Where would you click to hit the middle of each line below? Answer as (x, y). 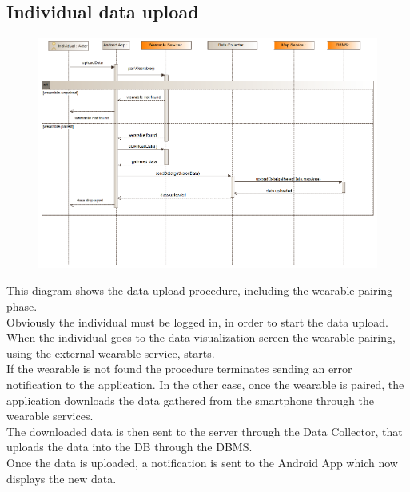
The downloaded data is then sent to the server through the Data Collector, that (205, 431)
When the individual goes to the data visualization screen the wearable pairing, (201, 337)
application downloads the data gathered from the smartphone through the (191, 400)
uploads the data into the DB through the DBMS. (129, 447)
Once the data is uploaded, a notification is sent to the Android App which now (202, 462)
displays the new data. (62, 478)
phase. (22, 306)
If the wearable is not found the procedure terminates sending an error (179, 369)
